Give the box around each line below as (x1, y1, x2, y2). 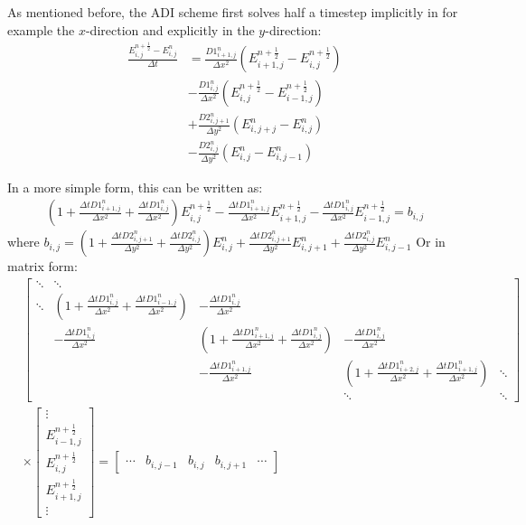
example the (7, 20, 75, 39)
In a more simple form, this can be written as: (7, 177, 263, 196)
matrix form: (7, 257, 78, 276)
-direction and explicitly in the (85, 20, 255, 39)
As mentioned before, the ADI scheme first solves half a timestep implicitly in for (7, 3, 458, 21)
